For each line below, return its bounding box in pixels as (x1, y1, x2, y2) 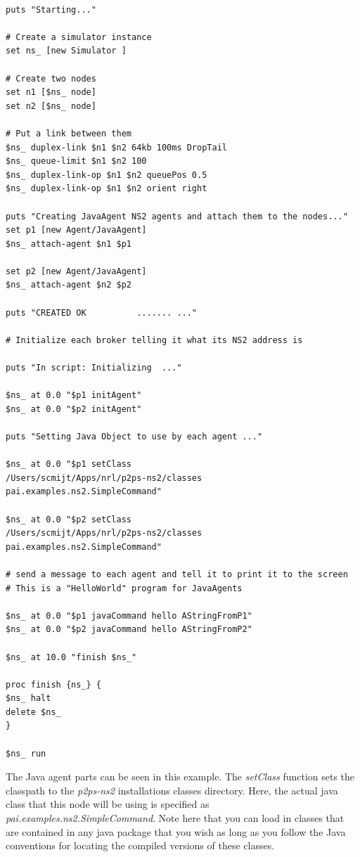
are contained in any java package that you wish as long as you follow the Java (6, 824, 346, 839)
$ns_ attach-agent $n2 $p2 (6, 280, 131, 290)
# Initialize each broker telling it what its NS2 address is (6, 335, 303, 345)
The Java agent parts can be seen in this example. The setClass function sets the (6, 769, 355, 784)
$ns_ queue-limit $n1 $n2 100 (6, 156, 147, 167)
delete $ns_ (6, 707, 61, 717)
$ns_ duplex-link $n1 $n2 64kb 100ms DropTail (6, 142, 227, 153)
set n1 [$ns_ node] (6, 87, 96, 98)
